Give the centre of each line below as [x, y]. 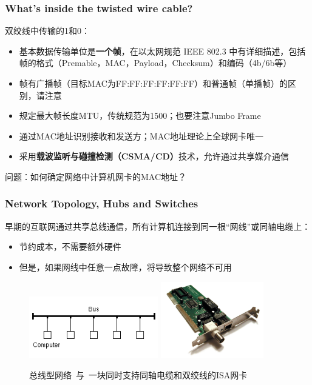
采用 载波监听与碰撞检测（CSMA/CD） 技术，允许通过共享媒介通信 [154, 156]
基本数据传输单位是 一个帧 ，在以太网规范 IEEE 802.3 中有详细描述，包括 [162, 51]
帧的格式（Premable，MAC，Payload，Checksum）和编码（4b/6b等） [155, 63]
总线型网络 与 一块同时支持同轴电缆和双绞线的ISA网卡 [138, 374]
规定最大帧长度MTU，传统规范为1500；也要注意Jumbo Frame [140, 115]
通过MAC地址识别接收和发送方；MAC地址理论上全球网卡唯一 [141, 136]
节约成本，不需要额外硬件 [70, 246]
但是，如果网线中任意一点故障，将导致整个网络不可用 [125, 266]
